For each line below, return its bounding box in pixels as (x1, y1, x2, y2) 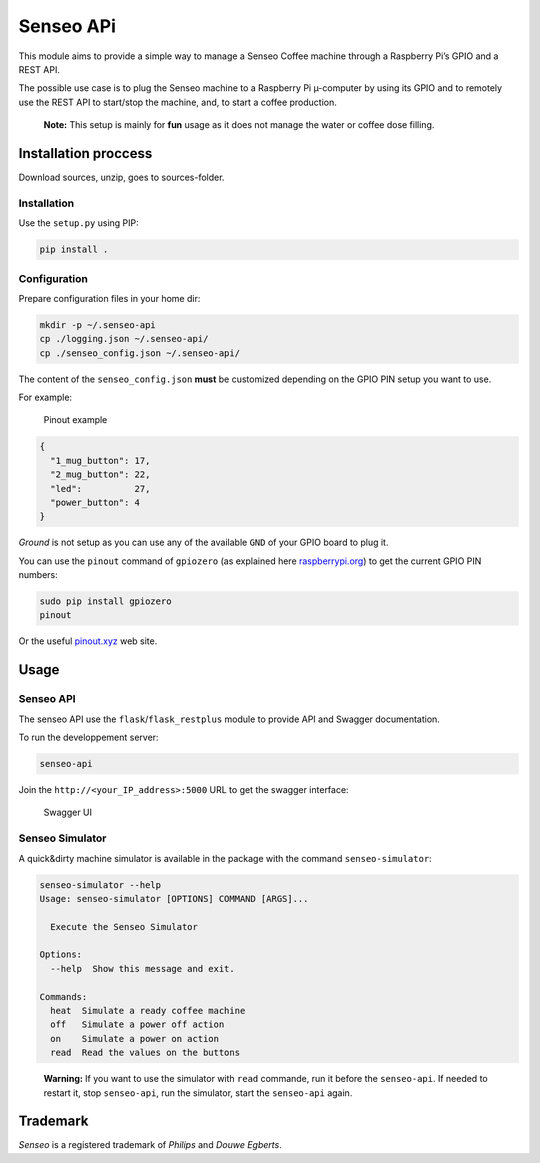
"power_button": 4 (50, 496, 140, 508)
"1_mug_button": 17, (50, 455, 151, 466)
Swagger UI (43, 806, 93, 819)
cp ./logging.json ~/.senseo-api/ (39, 333, 209, 345)
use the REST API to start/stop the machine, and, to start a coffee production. (18, 96, 337, 108)
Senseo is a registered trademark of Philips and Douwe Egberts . (18, 1139, 282, 1151)
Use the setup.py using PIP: (18, 217, 139, 229)
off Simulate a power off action (50, 1019, 225, 1030)
